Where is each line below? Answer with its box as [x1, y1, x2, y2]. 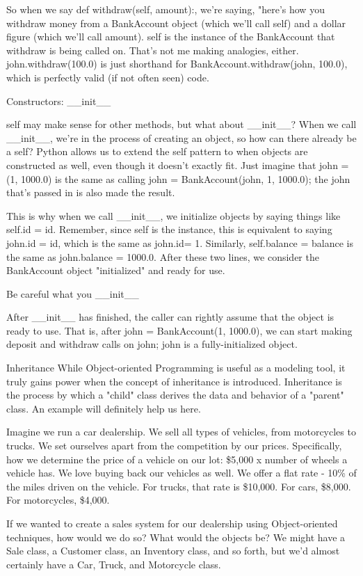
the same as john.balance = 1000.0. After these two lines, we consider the [6, 249, 319, 264]
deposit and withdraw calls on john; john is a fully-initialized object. [6, 337, 298, 351]
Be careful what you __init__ [6, 286, 139, 301]
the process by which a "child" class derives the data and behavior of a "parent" [6, 387, 344, 402]
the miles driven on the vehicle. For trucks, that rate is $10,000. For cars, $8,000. [6, 479, 351, 493]
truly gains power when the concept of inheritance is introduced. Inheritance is [6, 374, 342, 388]
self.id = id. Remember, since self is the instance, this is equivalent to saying [6, 222, 332, 237]
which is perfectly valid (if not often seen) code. [6, 70, 209, 84]
